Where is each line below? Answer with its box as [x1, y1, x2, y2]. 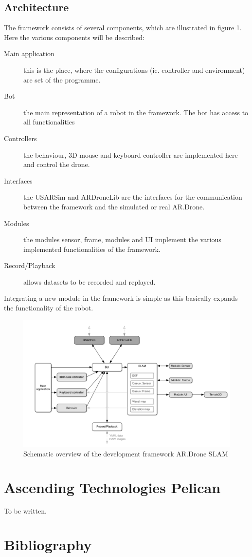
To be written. [4, 505, 47, 516]
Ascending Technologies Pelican [4, 477, 221, 497]
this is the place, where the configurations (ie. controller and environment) [23, 64, 245, 75]
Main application [4, 48, 54, 59]
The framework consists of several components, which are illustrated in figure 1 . [4, 22, 242, 33]
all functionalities [23, 117, 75, 127]
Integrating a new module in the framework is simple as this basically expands [4, 293, 238, 303]
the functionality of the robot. [4, 303, 93, 313]
